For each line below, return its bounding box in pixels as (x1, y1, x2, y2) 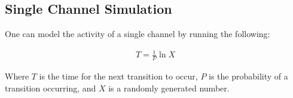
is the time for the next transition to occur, (39, 70, 198, 82)
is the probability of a (209, 70, 288, 82)
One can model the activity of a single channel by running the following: (5, 27, 270, 40)
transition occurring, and (5, 81, 96, 94)
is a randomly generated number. (108, 81, 230, 94)
